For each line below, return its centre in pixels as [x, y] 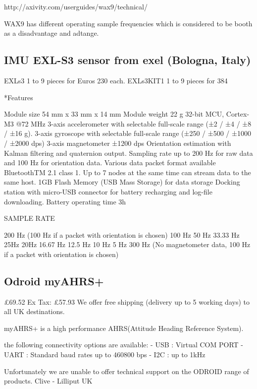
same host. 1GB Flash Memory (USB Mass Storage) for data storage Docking [122, 182]
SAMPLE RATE [29, 218]
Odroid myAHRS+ [54, 281]
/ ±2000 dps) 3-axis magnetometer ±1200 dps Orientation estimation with [118, 143]
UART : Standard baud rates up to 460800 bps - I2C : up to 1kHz [105, 355]
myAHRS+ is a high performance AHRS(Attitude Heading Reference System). [124, 328]
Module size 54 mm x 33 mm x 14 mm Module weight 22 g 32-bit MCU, [114, 114]
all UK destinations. [34, 311]
